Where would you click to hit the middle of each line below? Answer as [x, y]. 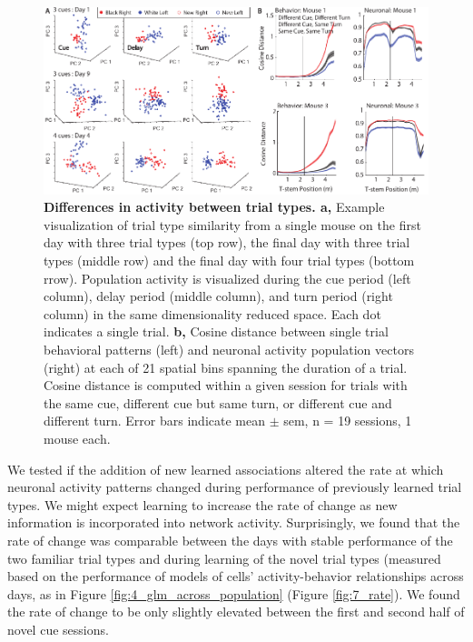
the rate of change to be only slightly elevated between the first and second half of [236, 612]
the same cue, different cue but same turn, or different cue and [218, 402]
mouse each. [77, 438]
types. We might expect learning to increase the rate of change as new [202, 504]
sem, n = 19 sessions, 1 [348, 421]
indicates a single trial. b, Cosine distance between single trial [216, 331]
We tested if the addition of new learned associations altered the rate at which [226, 469]
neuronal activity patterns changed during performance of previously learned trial [235, 487]
